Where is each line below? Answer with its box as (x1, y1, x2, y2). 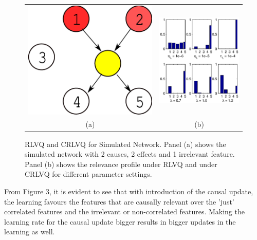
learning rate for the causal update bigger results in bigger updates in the (4, 216, 236, 227)
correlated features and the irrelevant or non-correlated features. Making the (4, 206, 245, 217)
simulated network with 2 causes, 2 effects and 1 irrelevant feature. (25, 149, 235, 159)
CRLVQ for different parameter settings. (25, 169, 152, 179)
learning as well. (4, 226, 55, 237)
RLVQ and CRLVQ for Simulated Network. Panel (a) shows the (25, 138, 226, 149)
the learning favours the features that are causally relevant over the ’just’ (4, 196, 234, 207)
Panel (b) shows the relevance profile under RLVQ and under (25, 158, 217, 169)
